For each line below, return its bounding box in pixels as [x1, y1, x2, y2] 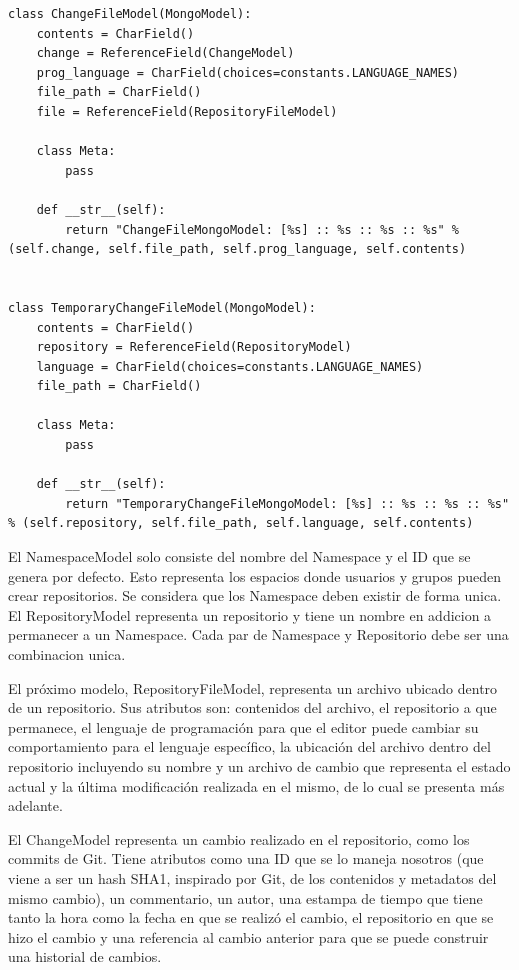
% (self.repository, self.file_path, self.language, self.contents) [8, 516, 474, 531]
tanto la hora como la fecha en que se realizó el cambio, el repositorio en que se [8, 907, 494, 928]
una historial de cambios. [8, 946, 162, 967]
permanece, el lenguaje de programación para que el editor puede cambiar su [8, 716, 479, 737]
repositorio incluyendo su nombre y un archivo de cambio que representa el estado [8, 755, 511, 776]
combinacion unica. [8, 644, 126, 664]
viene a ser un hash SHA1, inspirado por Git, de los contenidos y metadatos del [8, 867, 497, 888]
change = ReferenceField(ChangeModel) [36, 46, 295, 61]
